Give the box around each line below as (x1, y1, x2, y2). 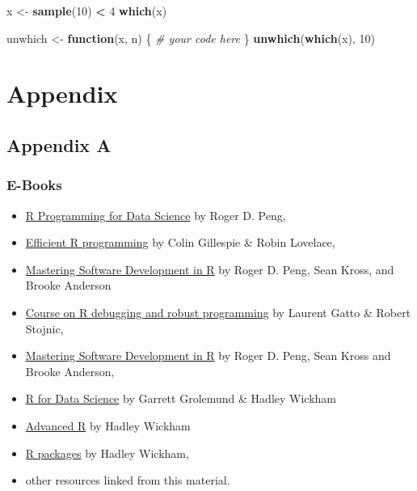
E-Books (6, 175, 62, 195)
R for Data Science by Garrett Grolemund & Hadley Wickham (25, 390, 336, 407)
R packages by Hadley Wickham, (25, 444, 189, 461)
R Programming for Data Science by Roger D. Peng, (25, 206, 286, 223)
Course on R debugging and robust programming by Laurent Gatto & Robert (25, 303, 411, 320)
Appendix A (6, 132, 112, 157)
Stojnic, (25, 320, 64, 337)
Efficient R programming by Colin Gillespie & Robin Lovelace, (25, 234, 335, 251)
